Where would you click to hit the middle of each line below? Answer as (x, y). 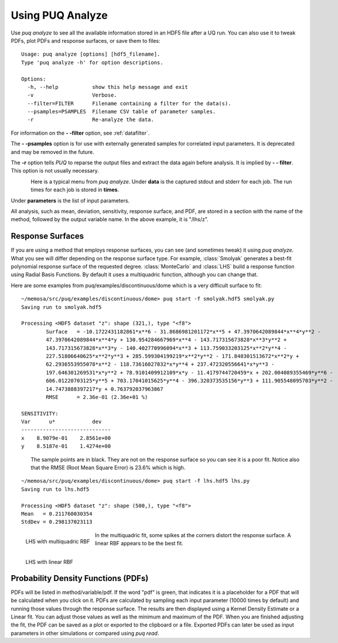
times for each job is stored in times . (75, 190)
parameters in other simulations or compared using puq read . (85, 633)
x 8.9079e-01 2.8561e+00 (66, 438)
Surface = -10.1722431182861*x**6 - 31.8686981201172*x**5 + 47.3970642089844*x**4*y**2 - (183, 331)
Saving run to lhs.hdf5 (55, 489)
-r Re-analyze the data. (91, 120)
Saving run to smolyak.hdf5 (62, 307)
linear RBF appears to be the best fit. (139, 544)
